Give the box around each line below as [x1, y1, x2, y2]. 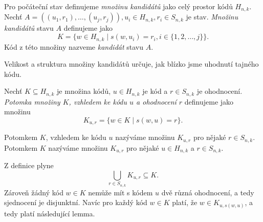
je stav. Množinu [186, 11, 238, 22]
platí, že [172, 197, 198, 208]
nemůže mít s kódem [88, 187, 153, 197]
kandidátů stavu [4, 23, 54, 33]
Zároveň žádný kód [4, 187, 63, 197]
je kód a [142, 86, 168, 96]
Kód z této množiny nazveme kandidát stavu [4, 41, 144, 52]
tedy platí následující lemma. [4, 208, 95, 218]
